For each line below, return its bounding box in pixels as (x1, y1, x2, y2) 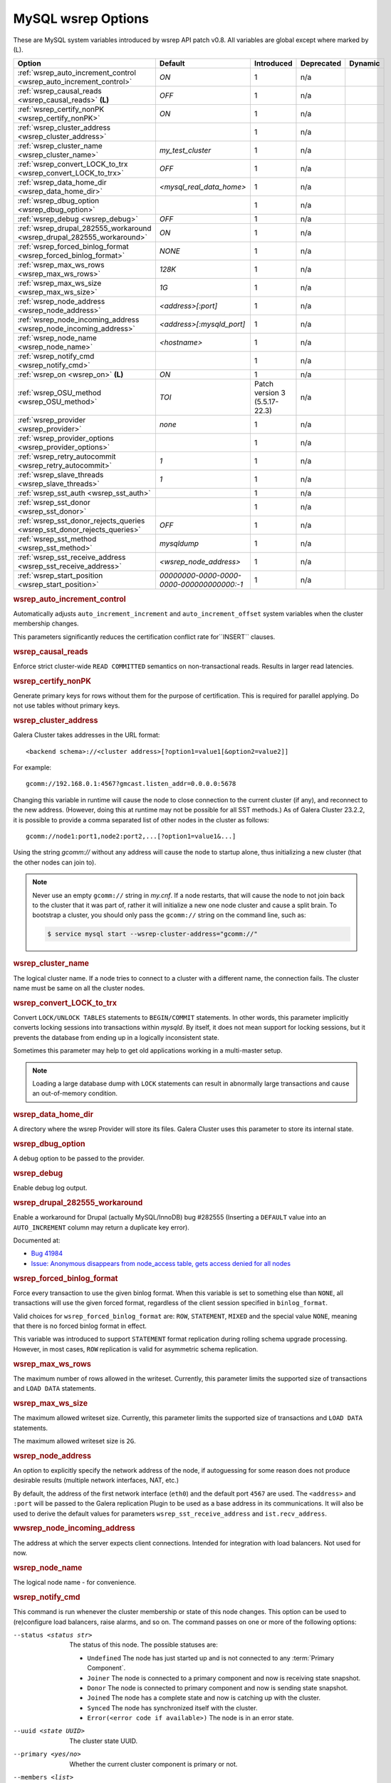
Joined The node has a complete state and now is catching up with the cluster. (87, 1694, 320, 1702)
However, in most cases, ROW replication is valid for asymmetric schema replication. (13, 1344, 259, 1353)
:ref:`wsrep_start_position (17, 571, 103, 581)
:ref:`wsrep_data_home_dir (17, 178, 107, 188)
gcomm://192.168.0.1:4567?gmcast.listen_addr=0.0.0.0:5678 (26, 780, 236, 788)
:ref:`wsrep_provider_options (17, 434, 114, 444)
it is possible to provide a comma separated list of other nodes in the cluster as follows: (13, 815, 270, 824)
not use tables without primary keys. (13, 701, 120, 710)
